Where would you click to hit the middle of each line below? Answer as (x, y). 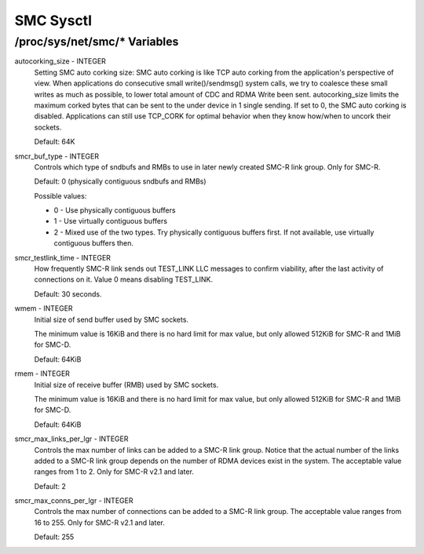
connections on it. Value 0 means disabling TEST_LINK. (124, 279)
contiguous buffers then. (93, 243)
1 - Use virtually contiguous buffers (111, 221)
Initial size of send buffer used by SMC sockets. (111, 319)
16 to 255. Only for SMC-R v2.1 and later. (99, 523)
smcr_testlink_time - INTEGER (63, 257)
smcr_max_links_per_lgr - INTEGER (71, 439)
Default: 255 (54, 537)
